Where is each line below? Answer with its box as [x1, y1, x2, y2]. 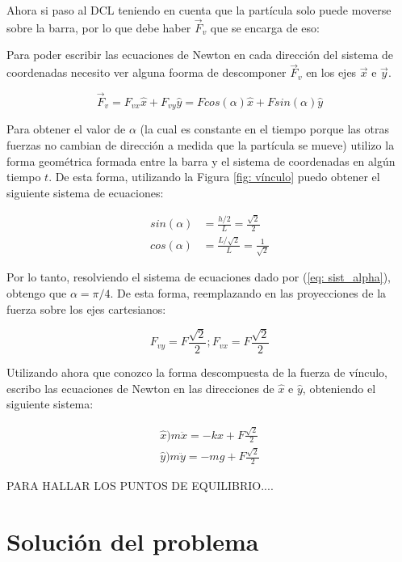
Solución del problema [6, 524, 259, 557]
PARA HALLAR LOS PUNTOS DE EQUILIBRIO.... [6, 476, 274, 493]
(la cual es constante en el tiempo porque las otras [140, 120, 389, 137]
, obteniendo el [302, 379, 376, 396]
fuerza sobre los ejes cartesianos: [6, 300, 166, 317]
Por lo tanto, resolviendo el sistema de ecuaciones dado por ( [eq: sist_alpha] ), [6, 268, 391, 285]
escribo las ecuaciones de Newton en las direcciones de [6, 379, 274, 396]
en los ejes [306, 64, 357, 81]
